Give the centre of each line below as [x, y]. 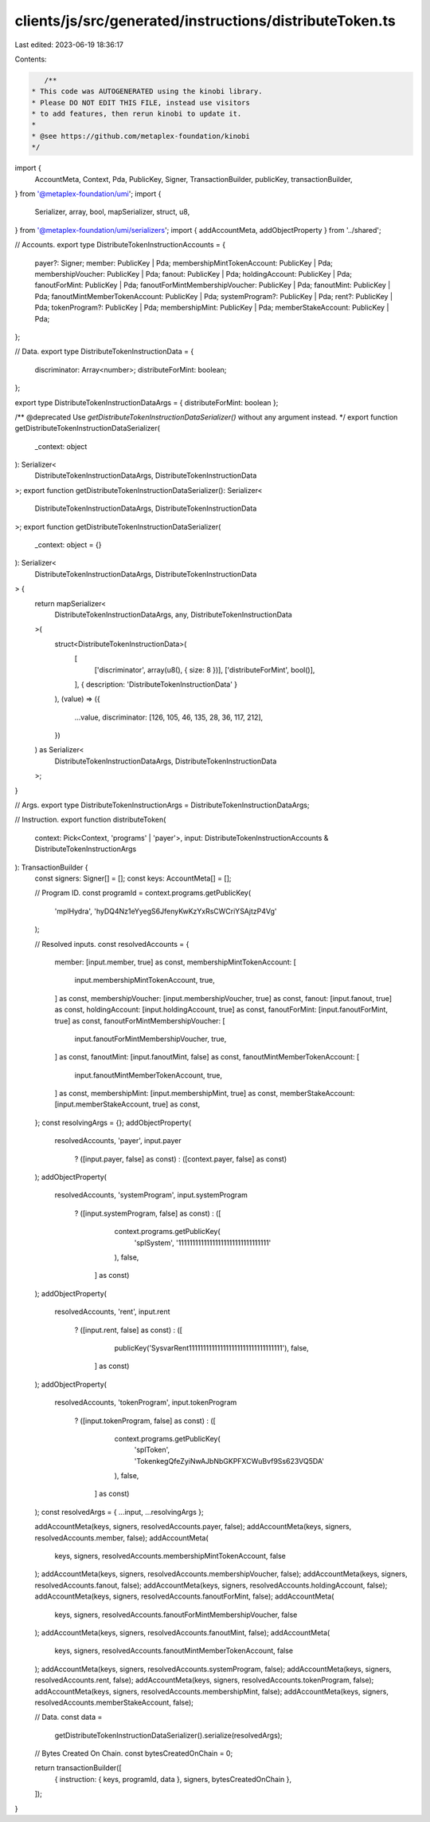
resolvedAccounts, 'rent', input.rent [112, 1311]
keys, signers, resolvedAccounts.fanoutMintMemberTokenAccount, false [174, 1650]
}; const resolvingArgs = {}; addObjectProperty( [113, 1122]
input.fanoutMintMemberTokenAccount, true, [149, 1075]
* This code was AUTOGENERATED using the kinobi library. [147, 91]
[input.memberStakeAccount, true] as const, [127, 1104]
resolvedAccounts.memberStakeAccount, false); [114, 1702]
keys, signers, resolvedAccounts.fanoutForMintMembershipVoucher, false [176, 1615]
